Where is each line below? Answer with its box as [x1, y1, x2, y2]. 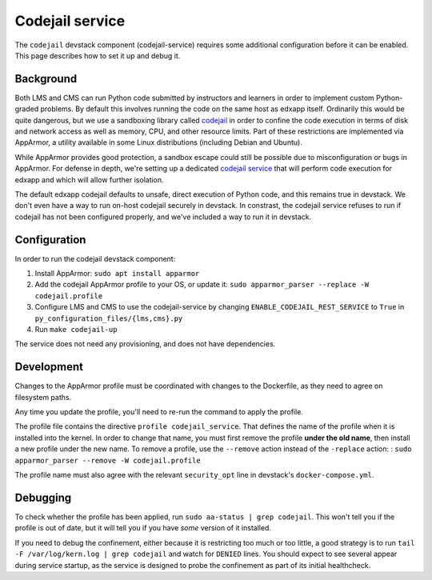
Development [14, 360, 84, 374]
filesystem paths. [14, 392, 72, 402]
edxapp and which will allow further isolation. [14, 174, 164, 184]
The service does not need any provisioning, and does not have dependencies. [14, 339, 276, 349]
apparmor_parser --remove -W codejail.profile [14, 456, 201, 465]
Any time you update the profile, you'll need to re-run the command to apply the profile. [14, 407, 304, 417]
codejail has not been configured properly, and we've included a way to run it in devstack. [14, 212, 312, 222]
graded [14, 104, 39, 114]
